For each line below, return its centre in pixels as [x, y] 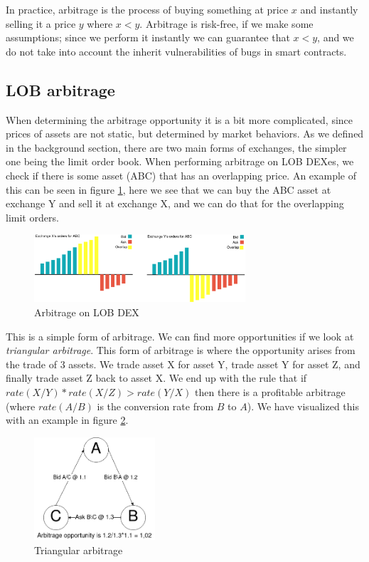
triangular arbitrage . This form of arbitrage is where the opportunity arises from [181, 350]
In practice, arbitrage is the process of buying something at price [147, 9]
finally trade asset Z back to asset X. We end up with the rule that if [156, 378]
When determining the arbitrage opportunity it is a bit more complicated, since [180, 119]
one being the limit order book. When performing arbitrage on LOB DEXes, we [180, 161]
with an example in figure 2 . [67, 420]
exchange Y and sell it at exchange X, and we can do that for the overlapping [175, 203]
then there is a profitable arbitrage [270, 391]
